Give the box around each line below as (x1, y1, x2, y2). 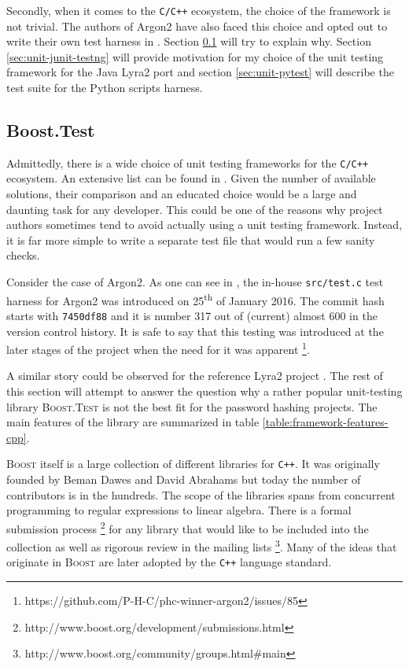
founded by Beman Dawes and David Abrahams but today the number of (6, 471, 361, 488)
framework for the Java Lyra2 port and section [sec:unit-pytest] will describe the (6, 64, 394, 80)
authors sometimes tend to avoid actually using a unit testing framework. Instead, (6, 216, 403, 233)
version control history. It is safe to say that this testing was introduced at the (6, 322, 384, 339)
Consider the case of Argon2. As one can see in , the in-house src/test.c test (6, 274, 384, 290)
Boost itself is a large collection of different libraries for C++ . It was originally (6, 455, 380, 472)
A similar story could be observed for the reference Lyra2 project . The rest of (6, 367, 383, 384)
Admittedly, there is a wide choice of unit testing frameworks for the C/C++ (6, 154, 369, 171)
